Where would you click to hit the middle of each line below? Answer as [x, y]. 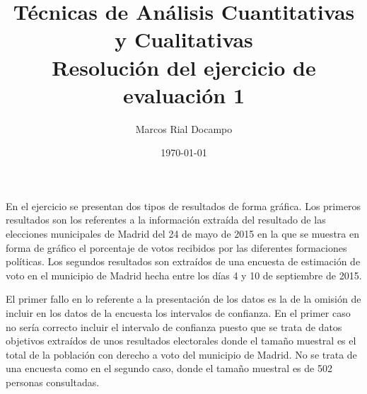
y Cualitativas [184, 39]
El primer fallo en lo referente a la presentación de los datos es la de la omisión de [183, 299]
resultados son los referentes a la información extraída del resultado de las [166, 220]
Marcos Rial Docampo [184, 128]
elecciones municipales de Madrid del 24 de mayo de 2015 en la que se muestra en [183, 234]
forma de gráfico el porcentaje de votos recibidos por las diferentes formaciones [176, 247]
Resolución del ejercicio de [184, 67]
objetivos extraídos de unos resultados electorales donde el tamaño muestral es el [181, 341]
